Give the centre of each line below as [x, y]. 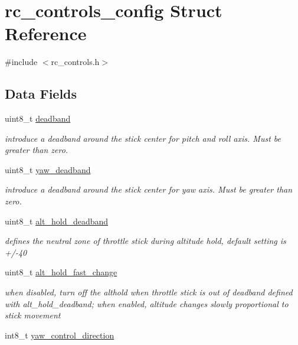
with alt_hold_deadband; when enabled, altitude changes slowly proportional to [147, 303]
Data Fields [41, 94]
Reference [46, 33]
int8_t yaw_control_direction [60, 335]
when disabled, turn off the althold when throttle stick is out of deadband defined [149, 292]
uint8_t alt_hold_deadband [57, 221]
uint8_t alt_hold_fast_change [61, 272]
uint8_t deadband [38, 118]
